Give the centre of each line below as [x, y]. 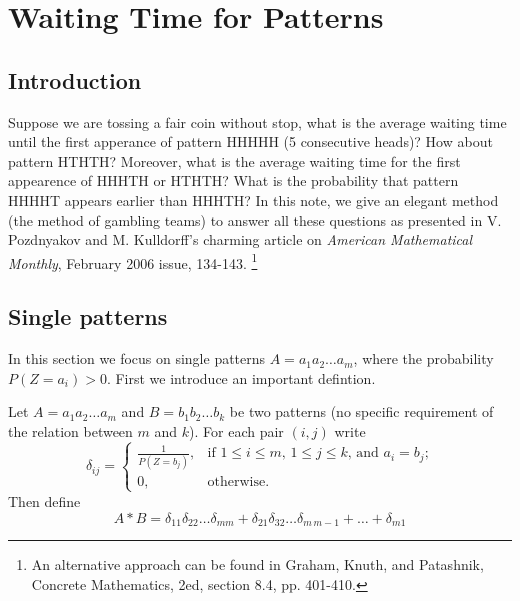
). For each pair [236, 430]
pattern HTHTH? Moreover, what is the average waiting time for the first [234, 160]
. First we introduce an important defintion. [241, 377]
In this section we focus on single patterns [137, 358]
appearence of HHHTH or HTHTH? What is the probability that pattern [233, 180]
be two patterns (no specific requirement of [361, 411]
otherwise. [238, 481]
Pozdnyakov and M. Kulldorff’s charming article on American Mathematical [240, 239]
